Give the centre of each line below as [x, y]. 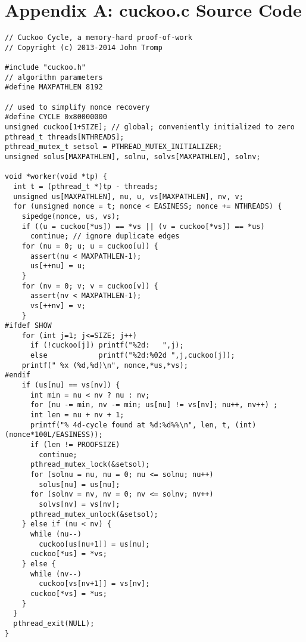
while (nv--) [56, 574]
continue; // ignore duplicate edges [105, 236]
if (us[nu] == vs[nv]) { [71, 385]
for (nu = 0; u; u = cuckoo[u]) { [90, 246]
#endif [18, 375]
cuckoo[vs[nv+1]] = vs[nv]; [94, 584]
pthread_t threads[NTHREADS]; [65, 137]
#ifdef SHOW [28, 326]
